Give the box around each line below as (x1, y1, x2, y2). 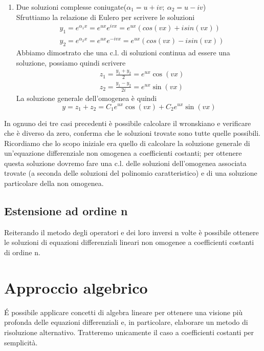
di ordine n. (4, 247, 40, 258)
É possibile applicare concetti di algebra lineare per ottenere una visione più (4, 306, 243, 317)
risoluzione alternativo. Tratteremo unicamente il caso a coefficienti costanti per (4, 326, 254, 337)
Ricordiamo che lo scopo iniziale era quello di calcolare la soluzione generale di (4, 137, 250, 148)
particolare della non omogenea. (4, 178, 104, 189)
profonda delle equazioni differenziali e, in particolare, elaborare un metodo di (4, 317, 248, 327)
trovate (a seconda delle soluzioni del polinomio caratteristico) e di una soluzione (4, 168, 257, 178)
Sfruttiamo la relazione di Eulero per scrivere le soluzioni (16, 11, 195, 22)
